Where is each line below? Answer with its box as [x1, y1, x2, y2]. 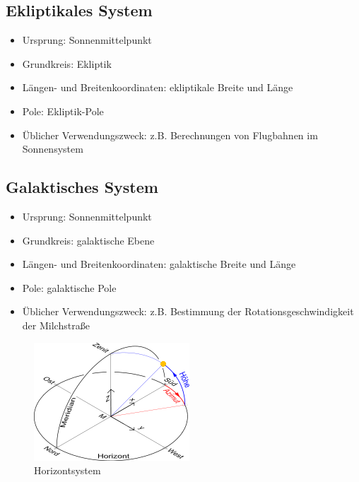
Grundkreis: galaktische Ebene [22, 233, 155, 247]
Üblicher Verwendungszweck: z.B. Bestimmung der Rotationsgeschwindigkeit [22, 304, 354, 319]
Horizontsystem [34, 463, 101, 478]
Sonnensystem [22, 141, 83, 156]
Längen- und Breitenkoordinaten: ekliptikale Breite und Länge [22, 80, 293, 95]
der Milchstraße [22, 317, 90, 332]
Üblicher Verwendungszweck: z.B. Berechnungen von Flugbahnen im [22, 127, 318, 142]
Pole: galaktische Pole [22, 280, 117, 295]
